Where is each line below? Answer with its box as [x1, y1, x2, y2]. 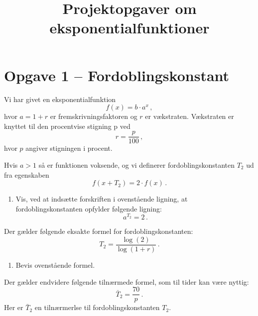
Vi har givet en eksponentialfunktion [4, 94, 116, 104]
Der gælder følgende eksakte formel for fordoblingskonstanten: [4, 226, 193, 236]
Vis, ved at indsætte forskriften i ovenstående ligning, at [15, 194, 188, 204]
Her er [4, 302, 23, 313]
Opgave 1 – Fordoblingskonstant [4, 65, 230, 85]
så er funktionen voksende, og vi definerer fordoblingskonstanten [38, 159, 235, 170]
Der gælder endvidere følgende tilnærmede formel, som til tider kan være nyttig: [4, 276, 249, 287]
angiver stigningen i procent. [25, 143, 113, 153]
